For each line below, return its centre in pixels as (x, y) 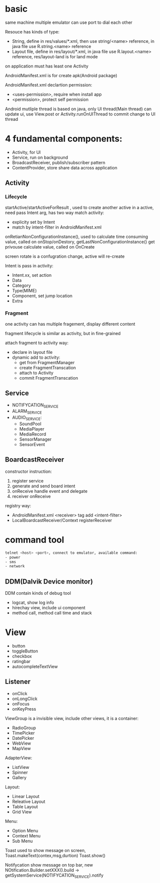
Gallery (19, 777)
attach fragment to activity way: (37, 343)
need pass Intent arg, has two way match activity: (55, 213)
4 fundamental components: (64, 139)
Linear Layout (26, 796)
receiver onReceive (31, 496)
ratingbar (21, 662)
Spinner (20, 772)
